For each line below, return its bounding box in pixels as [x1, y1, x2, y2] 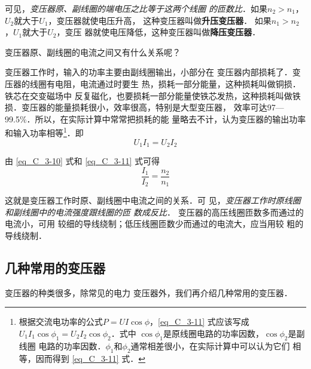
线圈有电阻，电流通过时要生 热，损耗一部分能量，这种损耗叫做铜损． [29, 77, 301, 90]
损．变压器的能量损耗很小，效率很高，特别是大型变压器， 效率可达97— [5, 101, 284, 113]
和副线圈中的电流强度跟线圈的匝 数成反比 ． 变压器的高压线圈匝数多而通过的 [5, 205, 304, 218]
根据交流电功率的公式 [19, 315, 103, 328]
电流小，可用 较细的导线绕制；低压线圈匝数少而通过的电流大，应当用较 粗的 [5, 217, 304, 230]
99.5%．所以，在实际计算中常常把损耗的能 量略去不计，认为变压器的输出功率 [5, 112, 306, 125]
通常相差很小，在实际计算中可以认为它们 [130, 339, 290, 352]
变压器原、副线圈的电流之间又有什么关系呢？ [5, 45, 181, 58]
